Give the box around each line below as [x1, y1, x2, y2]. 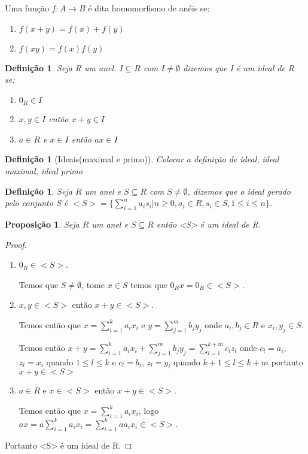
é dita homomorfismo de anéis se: [88, 2, 210, 14]
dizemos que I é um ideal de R [183, 61, 295, 74]
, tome [81, 278, 105, 290]
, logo [138, 404, 159, 416]
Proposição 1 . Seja [5, 218, 80, 230]
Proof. [5, 238, 27, 250]
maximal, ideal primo [5, 165, 83, 177]
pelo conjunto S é [5, 196, 68, 209]
